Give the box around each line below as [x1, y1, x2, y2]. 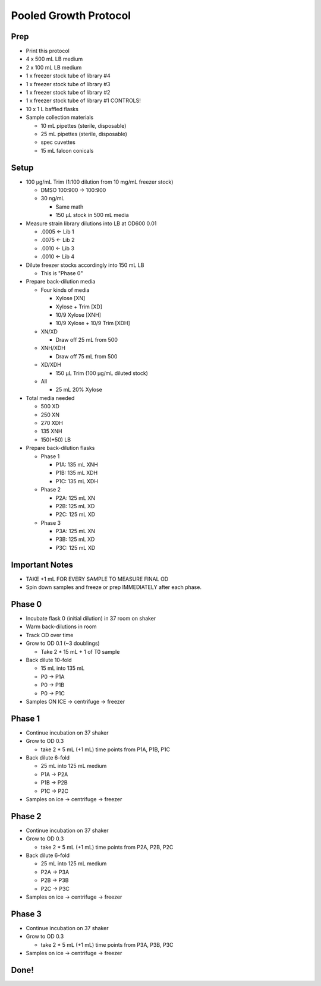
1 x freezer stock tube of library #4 [26, 72, 111, 80]
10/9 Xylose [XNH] [55, 311, 101, 318]
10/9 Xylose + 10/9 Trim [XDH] [55, 320, 130, 327]
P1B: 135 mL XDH [55, 470, 98, 477]
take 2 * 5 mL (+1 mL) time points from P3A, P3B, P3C [40, 941, 174, 948]
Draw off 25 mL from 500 [55, 336, 118, 344]
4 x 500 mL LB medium [26, 55, 83, 62]
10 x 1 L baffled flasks [26, 105, 78, 112]
